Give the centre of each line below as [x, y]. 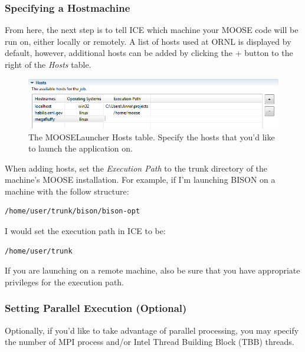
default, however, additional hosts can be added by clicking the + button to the [149, 53]
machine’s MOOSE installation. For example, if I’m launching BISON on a [140, 180]
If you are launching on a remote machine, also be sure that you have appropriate [152, 270]
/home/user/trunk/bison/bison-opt [73, 211]
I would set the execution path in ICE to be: [85, 231]
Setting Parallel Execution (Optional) [96, 308]
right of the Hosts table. [48, 64]
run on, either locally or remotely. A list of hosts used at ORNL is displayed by [148, 41]
